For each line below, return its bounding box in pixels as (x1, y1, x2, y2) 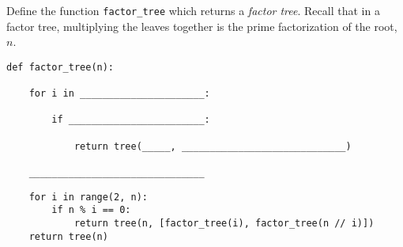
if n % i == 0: (51, 204, 131, 216)
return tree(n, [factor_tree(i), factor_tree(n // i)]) (73, 218, 375, 230)
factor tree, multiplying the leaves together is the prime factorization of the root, (6, 17, 397, 34)
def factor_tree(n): (6, 61, 115, 73)
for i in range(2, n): (28, 191, 148, 203)
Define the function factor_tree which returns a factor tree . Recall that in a (6, 2, 380, 18)
